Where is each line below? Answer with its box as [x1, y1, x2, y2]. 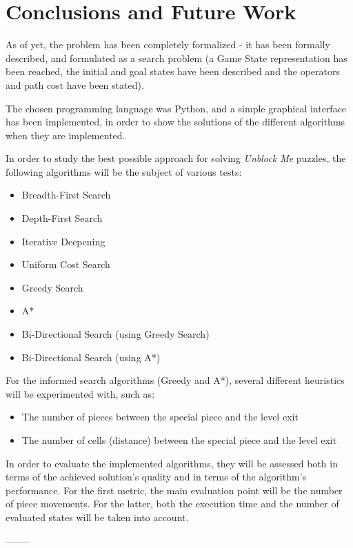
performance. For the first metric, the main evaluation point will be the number [6, 483, 343, 497]
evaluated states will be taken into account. [6, 509, 189, 524]
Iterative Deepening [21, 234, 105, 248]
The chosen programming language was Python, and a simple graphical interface [6, 101, 347, 115]
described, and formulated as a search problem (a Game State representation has [6, 50, 347, 65]
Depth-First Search [21, 211, 103, 225]
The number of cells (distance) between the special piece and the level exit [21, 433, 337, 447]
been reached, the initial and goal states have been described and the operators [6, 64, 341, 79]
